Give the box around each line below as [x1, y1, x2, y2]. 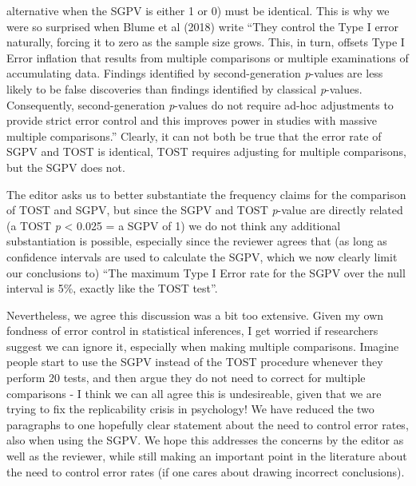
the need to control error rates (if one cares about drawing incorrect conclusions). [6, 463, 405, 480]
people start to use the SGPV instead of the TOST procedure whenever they [6, 353, 383, 370]
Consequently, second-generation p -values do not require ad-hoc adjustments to [6, 96, 394, 113]
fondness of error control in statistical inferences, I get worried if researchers [6, 322, 378, 339]
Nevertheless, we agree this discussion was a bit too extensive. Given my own [6, 306, 384, 323]
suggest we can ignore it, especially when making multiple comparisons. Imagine [6, 337, 399, 354]
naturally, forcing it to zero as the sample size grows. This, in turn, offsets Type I [6, 34, 405, 50]
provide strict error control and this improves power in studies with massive [6, 112, 378, 129]
